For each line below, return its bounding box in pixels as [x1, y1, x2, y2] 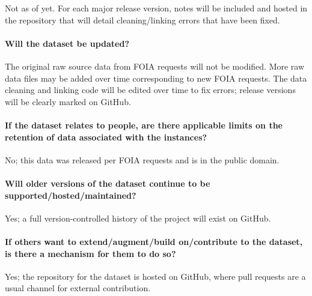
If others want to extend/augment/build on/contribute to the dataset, [5, 235, 303, 247]
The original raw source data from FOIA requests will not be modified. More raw [5, 59, 305, 72]
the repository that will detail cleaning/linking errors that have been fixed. [5, 13, 280, 26]
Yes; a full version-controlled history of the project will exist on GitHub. [5, 211, 271, 224]
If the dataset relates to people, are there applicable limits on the [5, 118, 283, 131]
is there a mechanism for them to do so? [5, 247, 176, 259]
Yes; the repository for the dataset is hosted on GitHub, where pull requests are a [5, 270, 306, 282]
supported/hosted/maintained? [5, 189, 136, 201]
